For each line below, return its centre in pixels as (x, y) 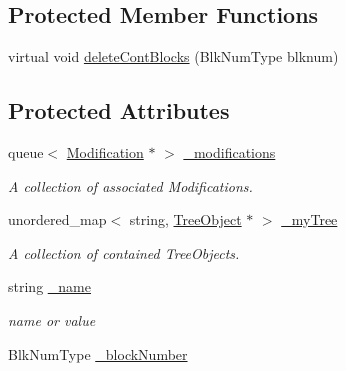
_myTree (309, 219)
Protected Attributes (119, 110)
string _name (49, 286)
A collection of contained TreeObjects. (124, 252)
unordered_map (57, 219)
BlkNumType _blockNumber (98, 353)
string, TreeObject (185, 219)
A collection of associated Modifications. (130, 185)
